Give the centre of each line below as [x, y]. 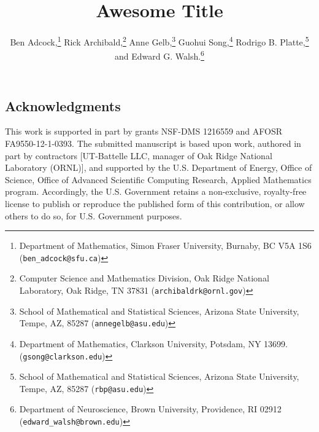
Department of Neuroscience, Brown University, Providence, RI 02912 [150, 409]
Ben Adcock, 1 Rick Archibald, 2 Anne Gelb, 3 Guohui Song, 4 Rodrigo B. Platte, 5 [159, 41]
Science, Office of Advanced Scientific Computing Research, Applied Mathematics [158, 179]
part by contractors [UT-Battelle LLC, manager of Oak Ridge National [139, 155]
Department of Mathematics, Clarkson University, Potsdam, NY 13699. [153, 343]
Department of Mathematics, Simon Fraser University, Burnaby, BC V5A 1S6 [165, 245]
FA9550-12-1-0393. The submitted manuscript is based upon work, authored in [153, 143]
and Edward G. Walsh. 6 [159, 55]
